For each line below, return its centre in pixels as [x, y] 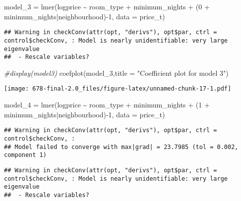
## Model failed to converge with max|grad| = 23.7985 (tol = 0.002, [121, 147]
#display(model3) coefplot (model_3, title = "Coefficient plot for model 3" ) [116, 73]
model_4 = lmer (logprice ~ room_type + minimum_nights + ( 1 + [107, 105]
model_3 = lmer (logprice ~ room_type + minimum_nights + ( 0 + [107, 6]
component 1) [25, 155]
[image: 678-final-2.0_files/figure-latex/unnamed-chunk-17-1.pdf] [118, 89]
